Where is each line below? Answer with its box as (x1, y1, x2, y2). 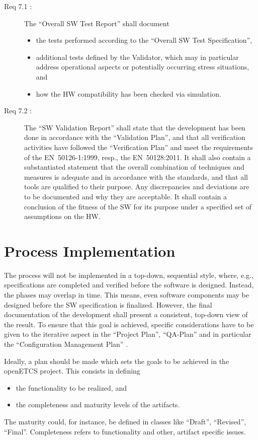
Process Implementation (4, 240, 176, 261)
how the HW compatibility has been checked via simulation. (36, 88, 221, 99)
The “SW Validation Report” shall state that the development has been (24, 122, 245, 132)
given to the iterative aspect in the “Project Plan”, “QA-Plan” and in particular (4, 329, 251, 339)
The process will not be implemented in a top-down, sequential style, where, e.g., (4, 269, 253, 280)
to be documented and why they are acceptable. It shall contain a (24, 191, 227, 201)
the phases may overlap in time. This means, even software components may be (4, 289, 249, 300)
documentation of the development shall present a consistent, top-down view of (4, 309, 248, 320)
